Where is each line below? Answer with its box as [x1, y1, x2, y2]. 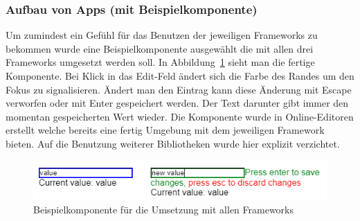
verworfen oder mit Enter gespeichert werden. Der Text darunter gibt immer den [6, 96, 349, 110]
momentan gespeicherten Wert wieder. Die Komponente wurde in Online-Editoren [6, 109, 354, 123]
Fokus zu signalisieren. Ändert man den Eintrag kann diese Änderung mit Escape [6, 82, 352, 96]
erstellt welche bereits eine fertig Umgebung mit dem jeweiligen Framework [6, 123, 325, 137]
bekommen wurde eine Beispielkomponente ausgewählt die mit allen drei [6, 41, 314, 55]
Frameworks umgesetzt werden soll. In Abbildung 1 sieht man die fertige [6, 55, 315, 69]
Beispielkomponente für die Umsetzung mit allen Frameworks [33, 202, 294, 217]
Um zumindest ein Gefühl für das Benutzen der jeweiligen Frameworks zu [6, 28, 318, 42]
